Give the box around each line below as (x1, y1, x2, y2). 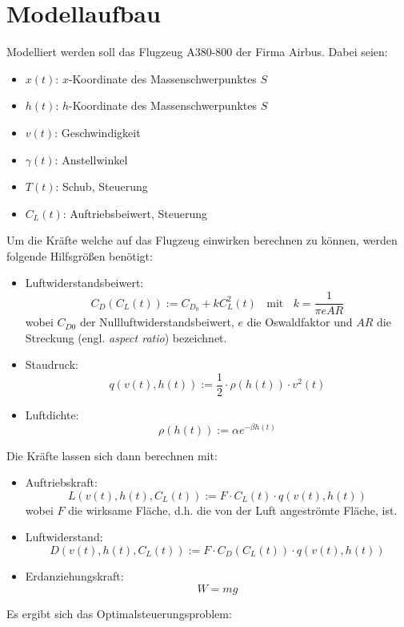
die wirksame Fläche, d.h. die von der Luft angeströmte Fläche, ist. (68, 501, 398, 518)
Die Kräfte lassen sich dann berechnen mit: (6, 447, 218, 463)
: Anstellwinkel (54, 151, 128, 168)
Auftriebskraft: (25, 474, 98, 491)
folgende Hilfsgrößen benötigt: (6, 247, 153, 264)
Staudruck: (25, 356, 78, 373)
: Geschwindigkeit (54, 123, 141, 140)
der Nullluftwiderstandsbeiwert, (79, 313, 234, 330)
